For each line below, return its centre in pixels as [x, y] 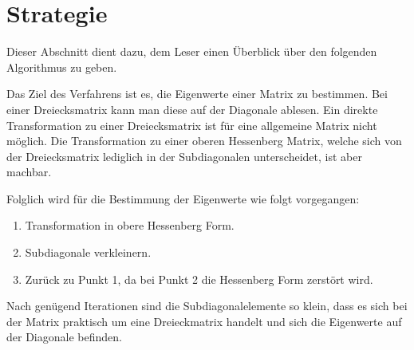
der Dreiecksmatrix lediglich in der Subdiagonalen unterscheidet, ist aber [184, 156]
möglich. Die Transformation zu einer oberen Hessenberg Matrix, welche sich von [204, 141]
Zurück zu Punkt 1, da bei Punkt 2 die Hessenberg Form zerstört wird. [199, 279]
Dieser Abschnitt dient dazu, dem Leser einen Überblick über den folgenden [192, 51]
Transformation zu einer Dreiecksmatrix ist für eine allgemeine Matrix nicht [192, 125]
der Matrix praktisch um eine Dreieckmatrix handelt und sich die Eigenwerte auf [204, 321]
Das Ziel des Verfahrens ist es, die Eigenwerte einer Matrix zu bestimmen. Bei [197, 94]
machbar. [29, 172]
